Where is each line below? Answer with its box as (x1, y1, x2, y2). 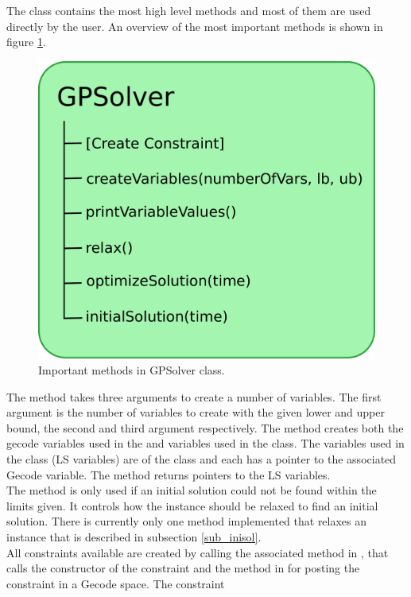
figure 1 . (6, 33, 46, 50)
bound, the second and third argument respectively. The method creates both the (6, 419, 404, 436)
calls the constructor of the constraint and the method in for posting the (6, 560, 360, 576)
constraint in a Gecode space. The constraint (6, 575, 225, 591)
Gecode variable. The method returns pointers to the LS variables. (6, 466, 331, 483)
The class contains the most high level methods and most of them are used (6, 2, 371, 18)
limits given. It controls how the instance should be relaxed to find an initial (6, 497, 378, 514)
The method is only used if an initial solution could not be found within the (6, 482, 377, 498)
